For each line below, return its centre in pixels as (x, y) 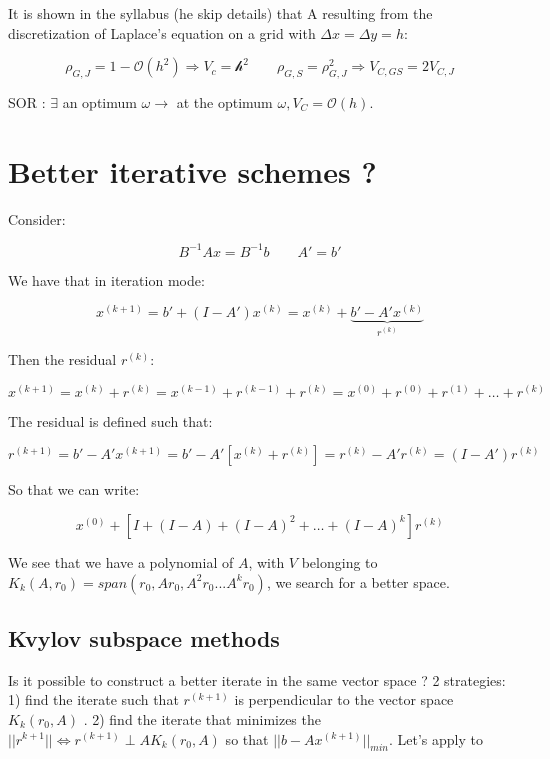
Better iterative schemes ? (192, 170)
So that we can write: (74, 489)
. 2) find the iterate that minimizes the (202, 718)
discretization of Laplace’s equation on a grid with (162, 32)
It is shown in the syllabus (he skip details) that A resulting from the (220, 13)
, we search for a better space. (358, 581)
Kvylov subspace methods (144, 637)
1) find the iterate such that (93, 699)
